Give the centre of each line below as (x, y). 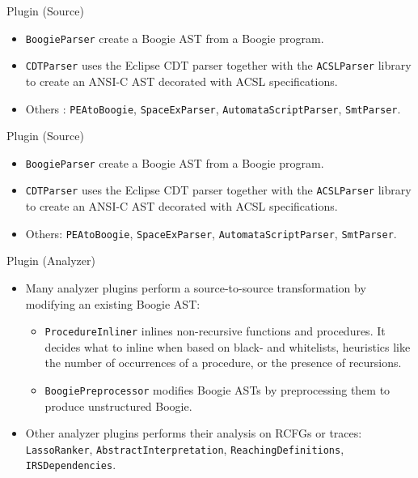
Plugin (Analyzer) (51, 260)
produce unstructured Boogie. (118, 405)
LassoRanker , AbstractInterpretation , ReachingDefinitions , (185, 448)
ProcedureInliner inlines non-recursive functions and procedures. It (215, 331)
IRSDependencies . (71, 465)
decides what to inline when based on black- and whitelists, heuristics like (228, 346)
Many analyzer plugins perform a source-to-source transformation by (196, 287)
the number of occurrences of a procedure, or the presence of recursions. (223, 363)
